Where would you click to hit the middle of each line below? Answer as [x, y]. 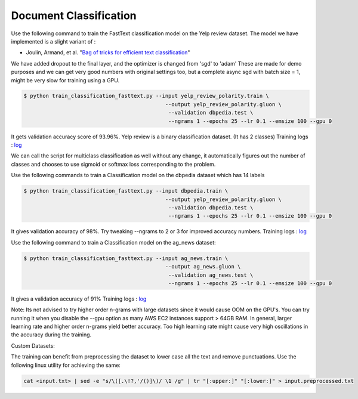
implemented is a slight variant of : [53, 41]
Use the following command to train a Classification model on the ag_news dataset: [113, 242]
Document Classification [74, 16]
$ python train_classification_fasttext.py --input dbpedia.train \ [126, 191]
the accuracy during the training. [51, 335]
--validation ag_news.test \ [211, 275]
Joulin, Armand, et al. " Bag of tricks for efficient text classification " [108, 52]
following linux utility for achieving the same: [66, 365]
